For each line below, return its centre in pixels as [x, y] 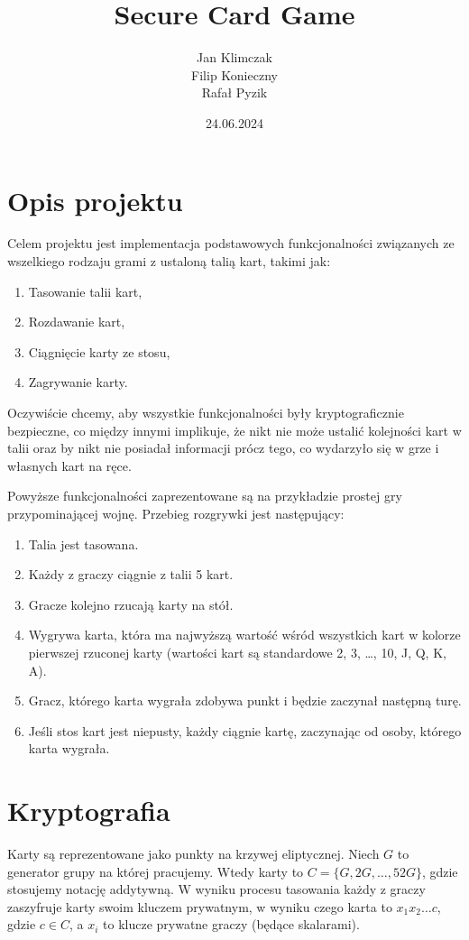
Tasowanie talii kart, [85, 291]
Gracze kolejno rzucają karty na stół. [131, 604]
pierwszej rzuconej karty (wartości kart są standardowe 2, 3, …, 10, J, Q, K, [237, 652]
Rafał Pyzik [234, 92]
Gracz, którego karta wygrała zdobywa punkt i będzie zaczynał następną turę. [245, 700]
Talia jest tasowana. [83, 544]
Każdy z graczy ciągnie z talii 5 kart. [131, 574]
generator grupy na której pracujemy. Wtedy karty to [156, 871]
